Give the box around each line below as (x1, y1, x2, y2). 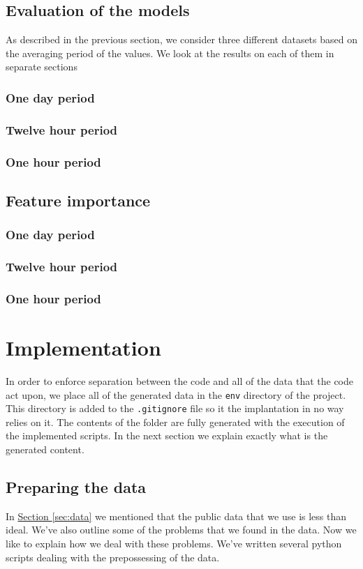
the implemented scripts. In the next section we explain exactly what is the (6, 428, 328, 443)
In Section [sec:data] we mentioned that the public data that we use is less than (6, 508, 347, 523)
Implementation (6, 333, 161, 362)
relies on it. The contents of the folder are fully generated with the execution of (6, 414, 345, 429)
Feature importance (6, 189, 151, 211)
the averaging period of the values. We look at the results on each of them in (6, 45, 334, 60)
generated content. (6, 442, 84, 457)
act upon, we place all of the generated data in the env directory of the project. (6, 387, 346, 402)
